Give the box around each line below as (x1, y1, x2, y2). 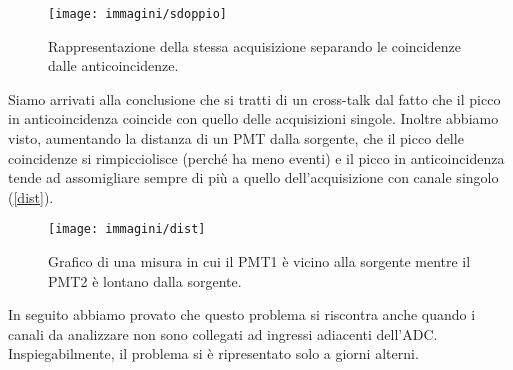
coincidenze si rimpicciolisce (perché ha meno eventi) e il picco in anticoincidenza (8, 147, 505, 168)
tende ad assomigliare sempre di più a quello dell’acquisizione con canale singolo (8, 167, 499, 188)
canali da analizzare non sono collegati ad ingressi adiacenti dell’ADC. (8, 323, 438, 344)
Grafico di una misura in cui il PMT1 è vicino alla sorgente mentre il (48, 251, 471, 272)
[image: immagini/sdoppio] (48, 7, 227, 21)
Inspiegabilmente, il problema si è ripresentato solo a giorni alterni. (8, 343, 419, 364)
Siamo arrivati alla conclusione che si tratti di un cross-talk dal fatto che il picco (8, 88, 501, 109)
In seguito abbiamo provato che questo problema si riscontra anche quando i (8, 304, 476, 325)
